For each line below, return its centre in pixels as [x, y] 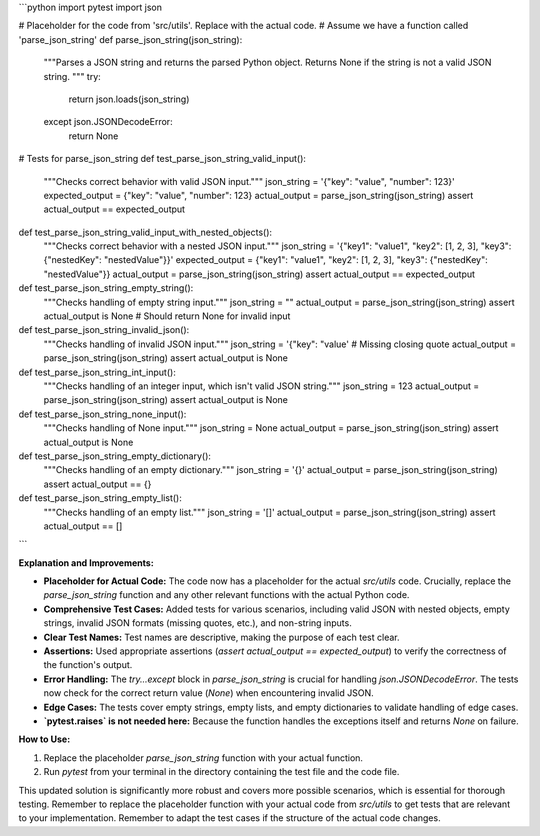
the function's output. [88, 665]
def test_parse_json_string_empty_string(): [106, 288]
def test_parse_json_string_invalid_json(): [104, 330]
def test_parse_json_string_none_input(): [102, 414]
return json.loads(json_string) [129, 99]
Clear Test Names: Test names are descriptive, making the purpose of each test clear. [221, 637]
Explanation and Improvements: [86, 562]
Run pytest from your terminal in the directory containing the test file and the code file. [221, 772]
